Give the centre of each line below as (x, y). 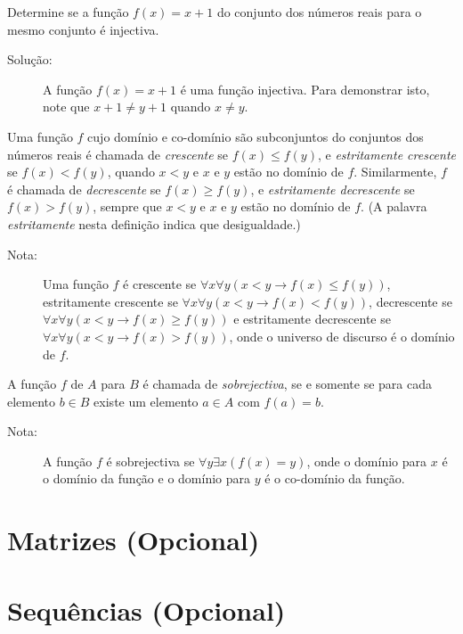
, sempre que (127, 206)
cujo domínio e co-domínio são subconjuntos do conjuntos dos (256, 136)
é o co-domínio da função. (335, 478)
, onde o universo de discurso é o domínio (342, 336)
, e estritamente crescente (387, 154)
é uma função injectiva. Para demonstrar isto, (305, 89)
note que (66, 107)
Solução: (30, 59)
